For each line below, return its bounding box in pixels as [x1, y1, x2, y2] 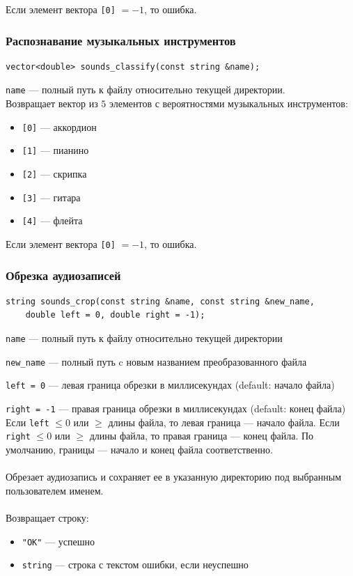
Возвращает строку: [6, 510, 89, 524]
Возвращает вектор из [6, 96, 98, 111]
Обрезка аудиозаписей [6, 266, 121, 283]
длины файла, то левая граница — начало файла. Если [108, 414, 340, 429]
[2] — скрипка [22, 166, 87, 181]
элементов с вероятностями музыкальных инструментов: [109, 96, 348, 111]
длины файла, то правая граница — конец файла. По [89, 428, 314, 443]
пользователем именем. [6, 483, 104, 497]
